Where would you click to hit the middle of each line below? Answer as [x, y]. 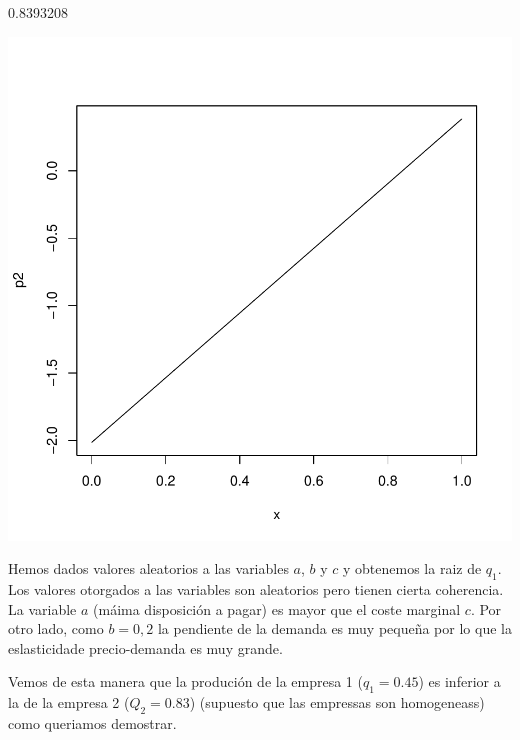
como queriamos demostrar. [92, 722]
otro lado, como [56, 628]
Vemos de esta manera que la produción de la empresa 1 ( [185, 681]
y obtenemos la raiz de [412, 568]
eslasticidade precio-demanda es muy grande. [145, 647]
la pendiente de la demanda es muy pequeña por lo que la [334, 628]
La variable [42, 608]
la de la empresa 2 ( [69, 702]
